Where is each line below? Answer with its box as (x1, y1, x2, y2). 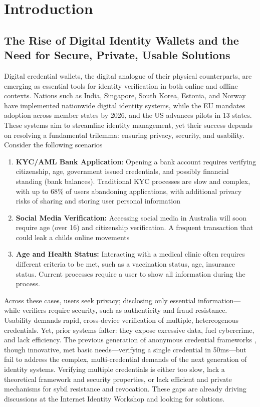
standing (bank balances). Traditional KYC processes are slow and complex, (16, 175, 250, 186)
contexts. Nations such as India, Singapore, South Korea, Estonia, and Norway (4, 90, 246, 101)
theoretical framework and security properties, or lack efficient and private (4, 373, 232, 384)
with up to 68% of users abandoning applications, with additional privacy (16, 185, 242, 196)
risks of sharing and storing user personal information (16, 195, 180, 206)
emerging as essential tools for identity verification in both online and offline (4, 80, 238, 91)
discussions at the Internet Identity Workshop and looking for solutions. (4, 393, 225, 403)
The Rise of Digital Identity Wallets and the (4, 32, 239, 48)
